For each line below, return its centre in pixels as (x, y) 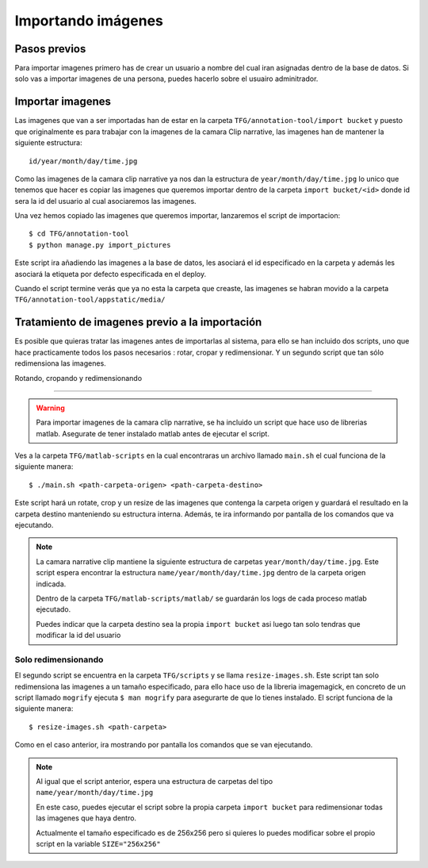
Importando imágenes (89, 21)
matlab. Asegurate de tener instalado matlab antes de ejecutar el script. (153, 433)
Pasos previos (50, 49)
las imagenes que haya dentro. (86, 818)
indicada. (51, 584)
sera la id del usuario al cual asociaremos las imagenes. (106, 201)
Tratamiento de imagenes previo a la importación (138, 323)
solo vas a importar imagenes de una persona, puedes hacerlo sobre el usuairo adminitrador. (166, 79)
